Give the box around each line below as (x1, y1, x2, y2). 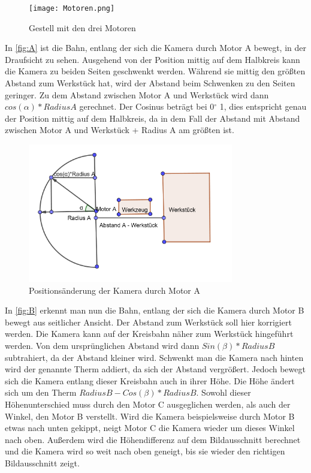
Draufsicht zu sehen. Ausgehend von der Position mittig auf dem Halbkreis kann (5, 53, 300, 65)
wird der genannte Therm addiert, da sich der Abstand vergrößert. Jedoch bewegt (5, 363, 306, 375)
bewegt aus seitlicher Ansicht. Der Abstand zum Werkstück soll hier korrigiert (5, 315, 292, 328)
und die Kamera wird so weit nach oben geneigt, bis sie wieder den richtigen (5, 445, 285, 457)
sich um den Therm (5, 386, 77, 399)
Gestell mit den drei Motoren (29, 21, 136, 34)
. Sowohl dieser (196, 386, 251, 399)
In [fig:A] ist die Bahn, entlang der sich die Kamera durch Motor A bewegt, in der (5, 41, 306, 54)
